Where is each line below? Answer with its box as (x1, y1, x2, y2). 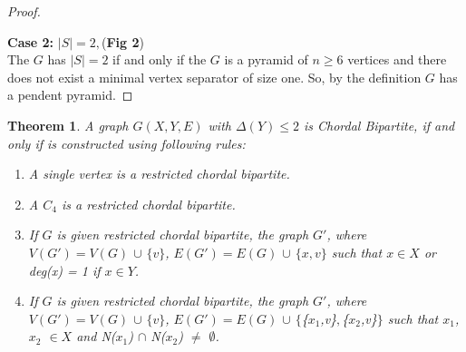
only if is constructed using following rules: (7, 133, 246, 152)
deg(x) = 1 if (28, 260, 101, 279)
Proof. (7, 2, 41, 20)
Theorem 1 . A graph (7, 115, 129, 134)
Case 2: (7, 32, 54, 51)
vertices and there (347, 50, 447, 69)
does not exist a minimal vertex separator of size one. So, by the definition (7, 67, 422, 86)
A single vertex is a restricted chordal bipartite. (28, 164, 290, 183)
